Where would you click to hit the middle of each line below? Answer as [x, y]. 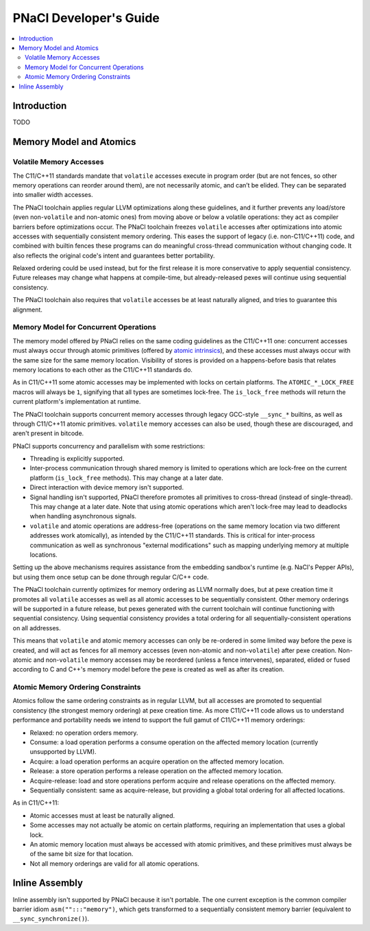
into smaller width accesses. [53, 195]
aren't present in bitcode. [48, 433]
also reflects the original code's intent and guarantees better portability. [114, 255]
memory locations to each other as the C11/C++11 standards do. [103, 369]
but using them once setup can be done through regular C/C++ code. [111, 577]
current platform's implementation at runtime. [77, 402]
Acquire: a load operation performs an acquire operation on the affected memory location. [157, 761]
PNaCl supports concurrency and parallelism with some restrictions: [109, 446]
